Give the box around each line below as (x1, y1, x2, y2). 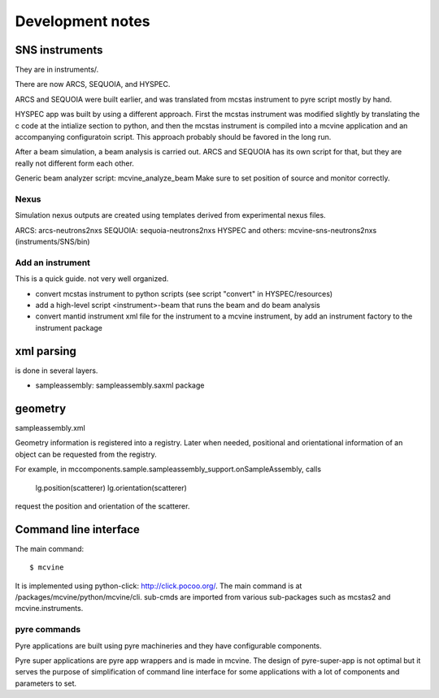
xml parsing (15, 344, 76, 358)
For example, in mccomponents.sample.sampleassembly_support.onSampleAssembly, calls (15, 464, 321, 475)
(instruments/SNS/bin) (15, 236, 90, 247)
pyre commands (15, 624, 81, 635)
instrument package (35, 323, 103, 332)
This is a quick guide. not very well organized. (15, 274, 169, 284)
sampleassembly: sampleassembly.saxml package (35, 380, 205, 390)
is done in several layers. (15, 366, 98, 375)
